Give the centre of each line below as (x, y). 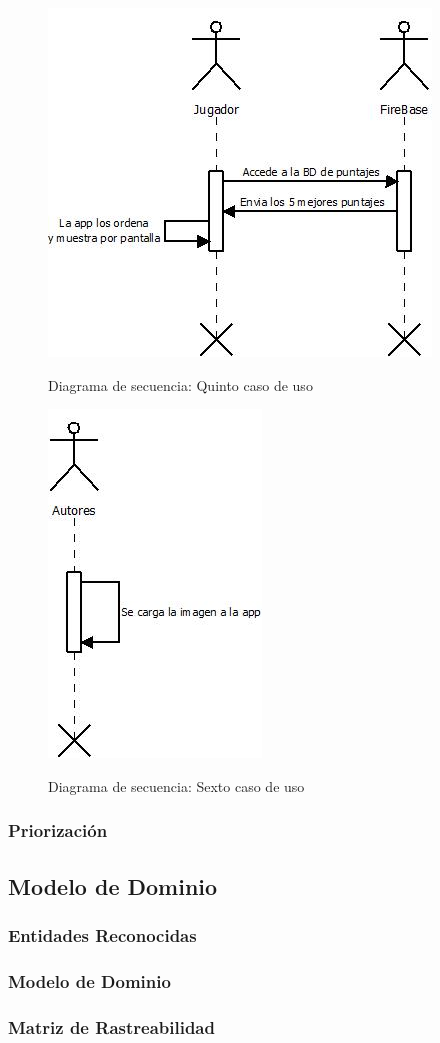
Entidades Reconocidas (102, 934)
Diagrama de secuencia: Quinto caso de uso (180, 384)
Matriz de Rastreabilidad (111, 1026)
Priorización (58, 830)
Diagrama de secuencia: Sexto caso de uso (176, 785)
